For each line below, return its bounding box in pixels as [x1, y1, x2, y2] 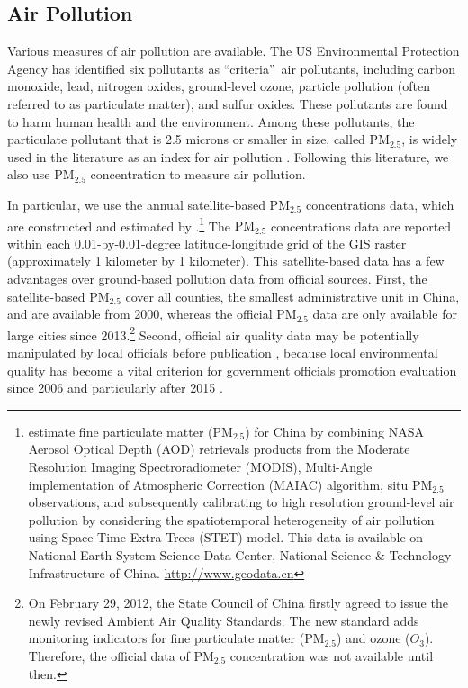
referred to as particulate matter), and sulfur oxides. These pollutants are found [7, 94, 448, 113]
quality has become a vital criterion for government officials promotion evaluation [7, 360, 457, 379]
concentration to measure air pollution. [90, 165, 306, 184]
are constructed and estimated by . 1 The [7, 213, 230, 235]
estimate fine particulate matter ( [28, 421, 213, 440]
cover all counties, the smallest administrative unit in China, [125, 286, 460, 305]
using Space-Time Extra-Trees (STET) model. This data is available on [28, 528, 424, 547]
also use [7, 165, 50, 184]
